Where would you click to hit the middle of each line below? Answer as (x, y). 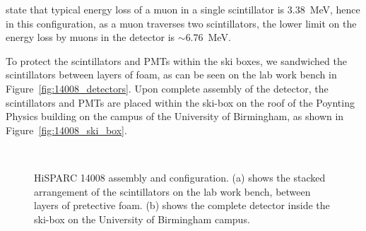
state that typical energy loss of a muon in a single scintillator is (145, 9)
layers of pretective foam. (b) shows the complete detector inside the (182, 205)
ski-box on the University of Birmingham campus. (142, 219)
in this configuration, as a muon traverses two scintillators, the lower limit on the (181, 23)
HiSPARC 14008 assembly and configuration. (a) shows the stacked (180, 177)
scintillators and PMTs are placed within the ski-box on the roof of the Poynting (180, 102)
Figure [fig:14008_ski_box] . (66, 130)
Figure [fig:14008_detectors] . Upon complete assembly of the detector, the (167, 88)
